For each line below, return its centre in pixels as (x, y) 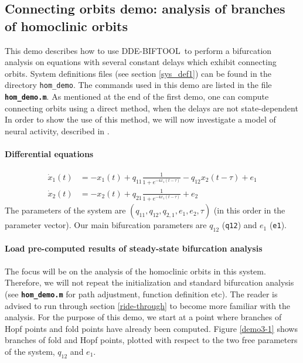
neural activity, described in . (57, 130)
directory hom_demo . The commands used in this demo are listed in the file (138, 85)
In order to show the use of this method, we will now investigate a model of (140, 119)
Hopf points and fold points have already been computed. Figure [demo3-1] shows (151, 328)
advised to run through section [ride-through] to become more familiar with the (147, 305)
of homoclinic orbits (66, 26)
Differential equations (49, 154)
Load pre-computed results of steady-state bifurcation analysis (134, 248)
